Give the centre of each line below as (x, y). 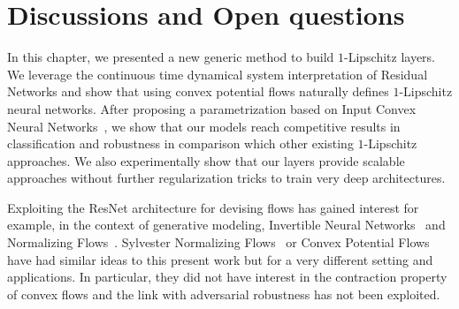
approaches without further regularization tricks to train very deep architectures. (226, 178)
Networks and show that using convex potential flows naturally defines (198, 91)
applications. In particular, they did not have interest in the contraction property (227, 277)
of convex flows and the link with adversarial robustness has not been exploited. (224, 294)
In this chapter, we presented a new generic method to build (171, 57)
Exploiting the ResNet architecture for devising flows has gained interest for (213, 207)
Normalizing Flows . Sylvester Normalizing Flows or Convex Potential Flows (218, 242)
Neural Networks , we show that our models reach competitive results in (204, 126)
